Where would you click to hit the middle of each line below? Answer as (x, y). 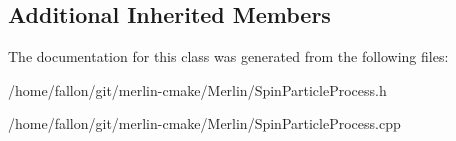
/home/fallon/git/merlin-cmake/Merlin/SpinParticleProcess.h (197, 89)
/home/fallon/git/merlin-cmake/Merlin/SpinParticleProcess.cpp (204, 123)
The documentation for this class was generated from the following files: (228, 56)
